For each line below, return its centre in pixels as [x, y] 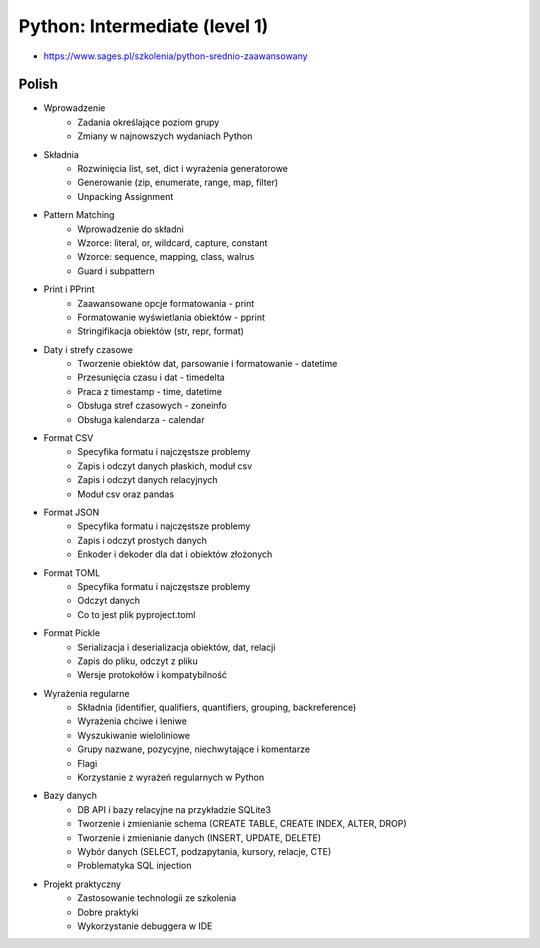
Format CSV [68, 438]
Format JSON [71, 512]
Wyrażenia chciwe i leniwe [132, 721]
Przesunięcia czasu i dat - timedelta [151, 377]
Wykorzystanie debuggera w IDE [145, 926]
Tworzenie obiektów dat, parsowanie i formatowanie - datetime [207, 364]
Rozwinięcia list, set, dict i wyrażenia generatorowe [183, 169]
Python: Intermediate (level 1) [143, 26]
